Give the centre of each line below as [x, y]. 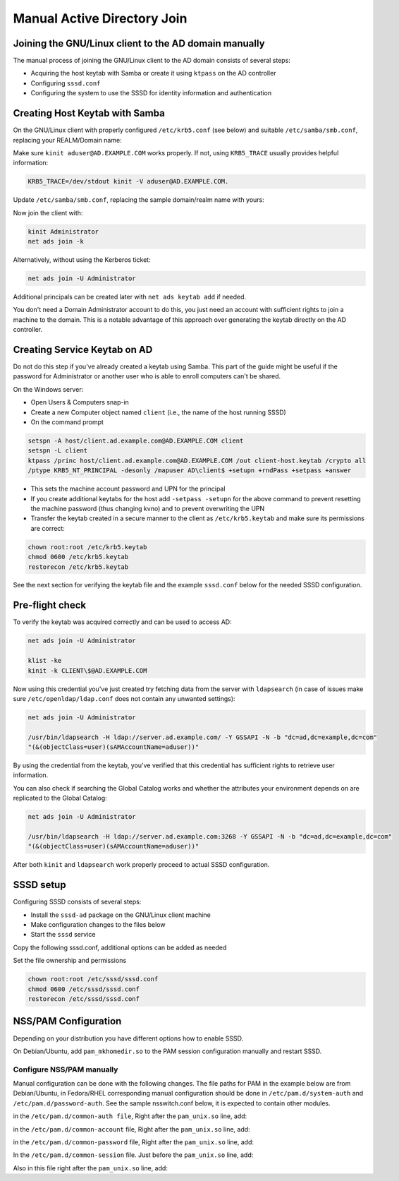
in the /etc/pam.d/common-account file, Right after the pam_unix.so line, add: [131, 1129]
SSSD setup [39, 885]
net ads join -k [56, 241]
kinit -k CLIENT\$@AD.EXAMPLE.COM [87, 670]
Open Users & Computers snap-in [80, 402]
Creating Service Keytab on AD [83, 349]
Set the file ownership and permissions [70, 961]
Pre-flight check [50, 605]
